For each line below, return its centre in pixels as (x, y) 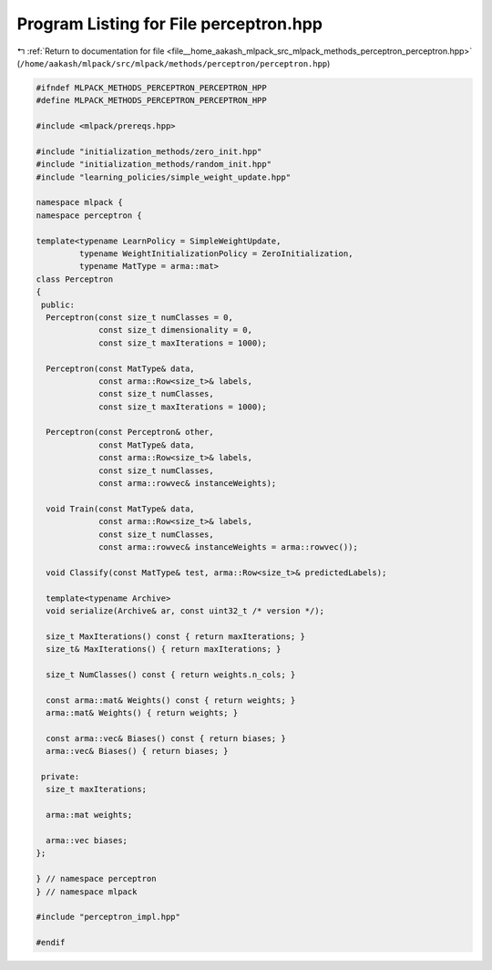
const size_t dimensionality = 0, (175, 330)
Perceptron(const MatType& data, (120, 368)
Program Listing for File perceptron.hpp (170, 24)
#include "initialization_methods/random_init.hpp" (154, 165)
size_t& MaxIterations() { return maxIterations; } (164, 649)
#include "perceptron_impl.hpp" (108, 917)
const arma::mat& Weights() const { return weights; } (171, 700)
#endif (51, 943)
